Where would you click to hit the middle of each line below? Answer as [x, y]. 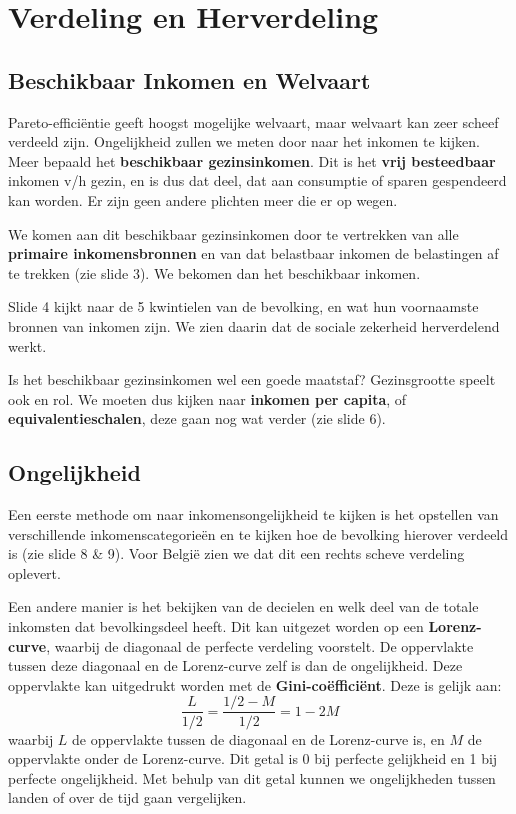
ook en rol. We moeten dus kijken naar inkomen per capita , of [207, 398]
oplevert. [34, 572]
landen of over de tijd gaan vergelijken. [127, 797]
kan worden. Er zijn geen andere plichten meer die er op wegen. [203, 199]
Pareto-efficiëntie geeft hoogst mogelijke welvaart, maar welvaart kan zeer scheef [253, 121]
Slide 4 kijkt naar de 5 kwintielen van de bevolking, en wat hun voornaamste [243, 306]
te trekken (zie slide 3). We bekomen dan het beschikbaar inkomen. [214, 272]
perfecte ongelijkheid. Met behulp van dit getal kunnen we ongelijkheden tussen [252, 777]
